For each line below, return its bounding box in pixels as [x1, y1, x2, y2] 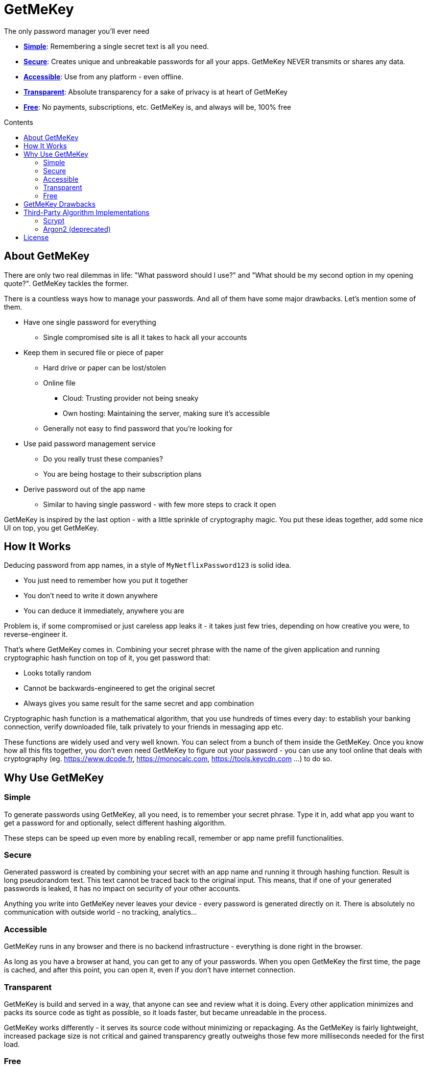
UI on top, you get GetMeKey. [4, 523, 99, 532]
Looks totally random [24, 669, 92, 678]
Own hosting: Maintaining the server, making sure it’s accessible [63, 409, 270, 417]
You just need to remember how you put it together [24, 576, 188, 585]
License [24, 233, 49, 242]
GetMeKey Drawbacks [24, 199, 95, 208]
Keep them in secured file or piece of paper [24, 348, 164, 357]
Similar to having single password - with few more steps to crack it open [43, 500, 276, 509]
